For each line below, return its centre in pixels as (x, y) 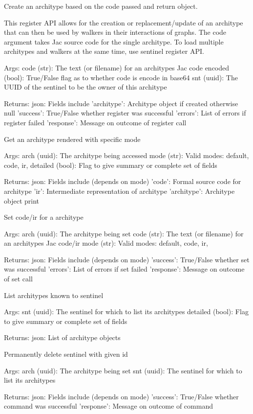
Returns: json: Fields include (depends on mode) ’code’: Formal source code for (123, 181)
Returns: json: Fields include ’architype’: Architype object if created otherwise (121, 103)
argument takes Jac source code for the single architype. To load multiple (114, 41)
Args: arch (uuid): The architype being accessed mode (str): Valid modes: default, (126, 155)
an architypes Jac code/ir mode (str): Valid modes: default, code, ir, (106, 243)
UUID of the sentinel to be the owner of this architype (85, 87)
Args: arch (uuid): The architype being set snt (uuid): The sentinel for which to (123, 370)
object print (22, 200)
